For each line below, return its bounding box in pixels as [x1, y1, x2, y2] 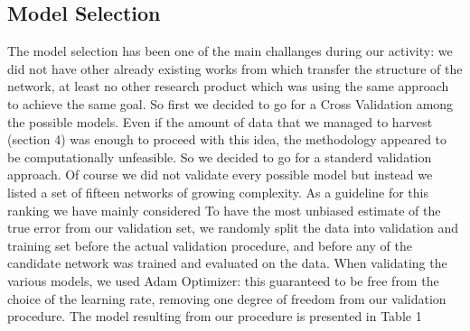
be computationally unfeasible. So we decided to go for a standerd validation [7, 147, 432, 166]
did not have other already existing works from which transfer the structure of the [7, 59, 463, 78]
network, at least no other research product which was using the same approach [7, 77, 449, 96]
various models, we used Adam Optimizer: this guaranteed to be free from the [7, 271, 439, 290]
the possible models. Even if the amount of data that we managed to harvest [7, 112, 433, 131]
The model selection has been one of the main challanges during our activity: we [7, 41, 453, 60]
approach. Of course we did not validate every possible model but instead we [7, 165, 433, 184]
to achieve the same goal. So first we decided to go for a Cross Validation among [7, 94, 454, 113]
